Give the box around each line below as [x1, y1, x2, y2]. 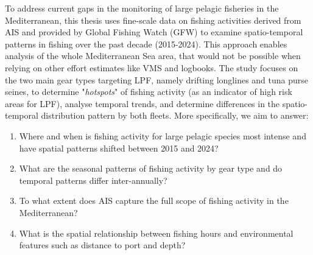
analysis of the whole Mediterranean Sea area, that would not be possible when [5, 49, 301, 62]
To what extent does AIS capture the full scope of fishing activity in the [19, 194, 289, 207]
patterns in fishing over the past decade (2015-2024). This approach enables [5, 37, 287, 50]
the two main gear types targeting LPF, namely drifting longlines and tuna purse [5, 73, 309, 86]
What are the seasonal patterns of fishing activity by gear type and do [19, 162, 283, 175]
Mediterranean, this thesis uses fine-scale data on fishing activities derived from [5, 13, 301, 26]
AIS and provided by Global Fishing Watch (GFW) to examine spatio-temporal [5, 26, 303, 38]
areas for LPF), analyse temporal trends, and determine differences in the [5, 97, 280, 110]
